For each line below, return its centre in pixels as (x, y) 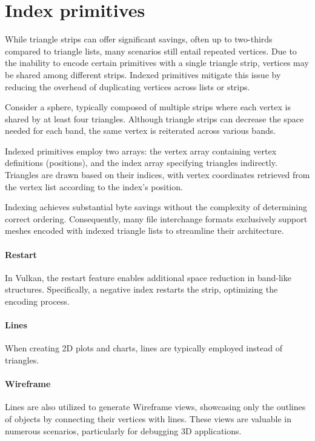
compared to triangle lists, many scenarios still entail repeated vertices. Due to (151, 51)
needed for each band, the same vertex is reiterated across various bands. (141, 131)
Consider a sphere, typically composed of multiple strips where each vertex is (148, 107)
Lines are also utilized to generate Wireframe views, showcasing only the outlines (155, 407)
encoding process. (37, 301)
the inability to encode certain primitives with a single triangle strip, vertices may (157, 63)
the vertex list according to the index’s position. (94, 186)
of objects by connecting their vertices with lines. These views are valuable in (148, 418)
